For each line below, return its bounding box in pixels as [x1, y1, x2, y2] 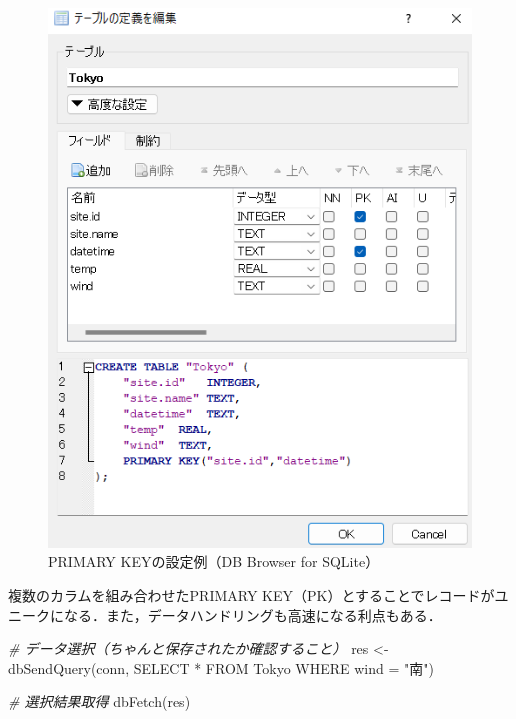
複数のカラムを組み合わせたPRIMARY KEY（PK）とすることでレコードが [8, 584, 495, 605]
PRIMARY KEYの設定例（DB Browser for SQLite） [48, 551, 380, 572]
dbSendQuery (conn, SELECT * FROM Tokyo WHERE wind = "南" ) [8, 657, 434, 678]
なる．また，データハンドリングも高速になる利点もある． [63, 604, 442, 625]
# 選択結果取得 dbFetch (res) [8, 691, 191, 712]
